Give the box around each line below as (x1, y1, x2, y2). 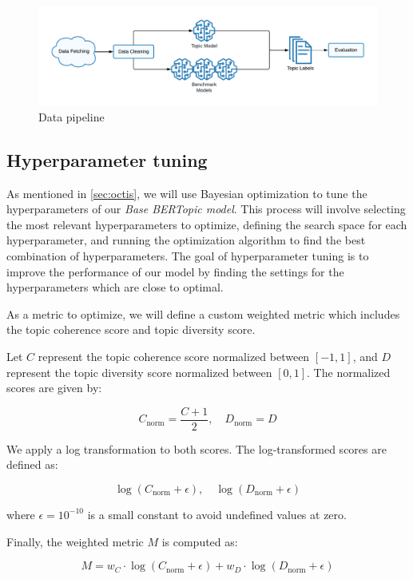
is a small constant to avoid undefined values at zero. (87, 506, 347, 522)
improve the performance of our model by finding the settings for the (6, 263, 344, 280)
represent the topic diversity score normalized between (6, 363, 272, 380)
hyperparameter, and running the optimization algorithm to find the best (6, 232, 366, 248)
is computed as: (161, 533, 238, 549)
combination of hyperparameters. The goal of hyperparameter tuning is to (6, 247, 369, 264)
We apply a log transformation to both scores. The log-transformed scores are (6, 440, 387, 457)
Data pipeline (38, 108, 105, 125)
